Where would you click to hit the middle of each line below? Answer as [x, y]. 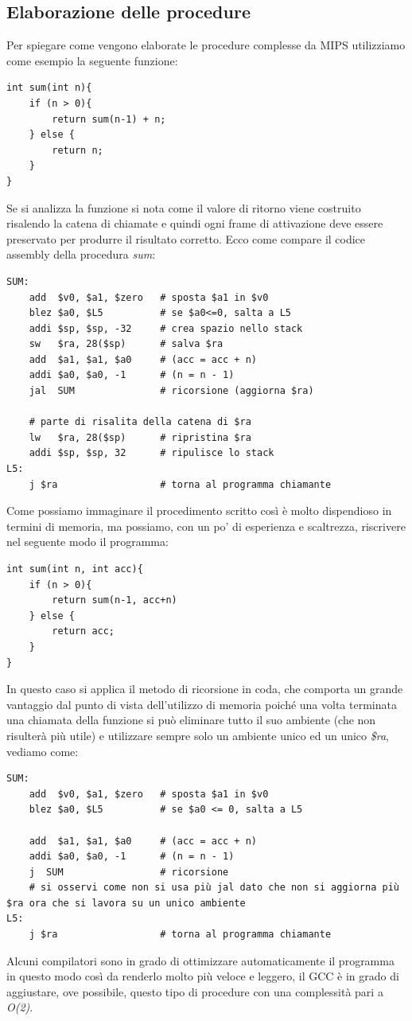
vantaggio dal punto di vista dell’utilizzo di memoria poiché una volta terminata [202, 704]
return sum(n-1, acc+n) [115, 600]
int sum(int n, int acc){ [75, 569]
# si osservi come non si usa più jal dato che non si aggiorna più [214, 888]
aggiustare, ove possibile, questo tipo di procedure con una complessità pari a [195, 991]
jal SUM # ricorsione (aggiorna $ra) [171, 391]
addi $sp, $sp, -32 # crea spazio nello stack [166, 328]
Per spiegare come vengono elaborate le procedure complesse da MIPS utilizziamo [206, 45]
